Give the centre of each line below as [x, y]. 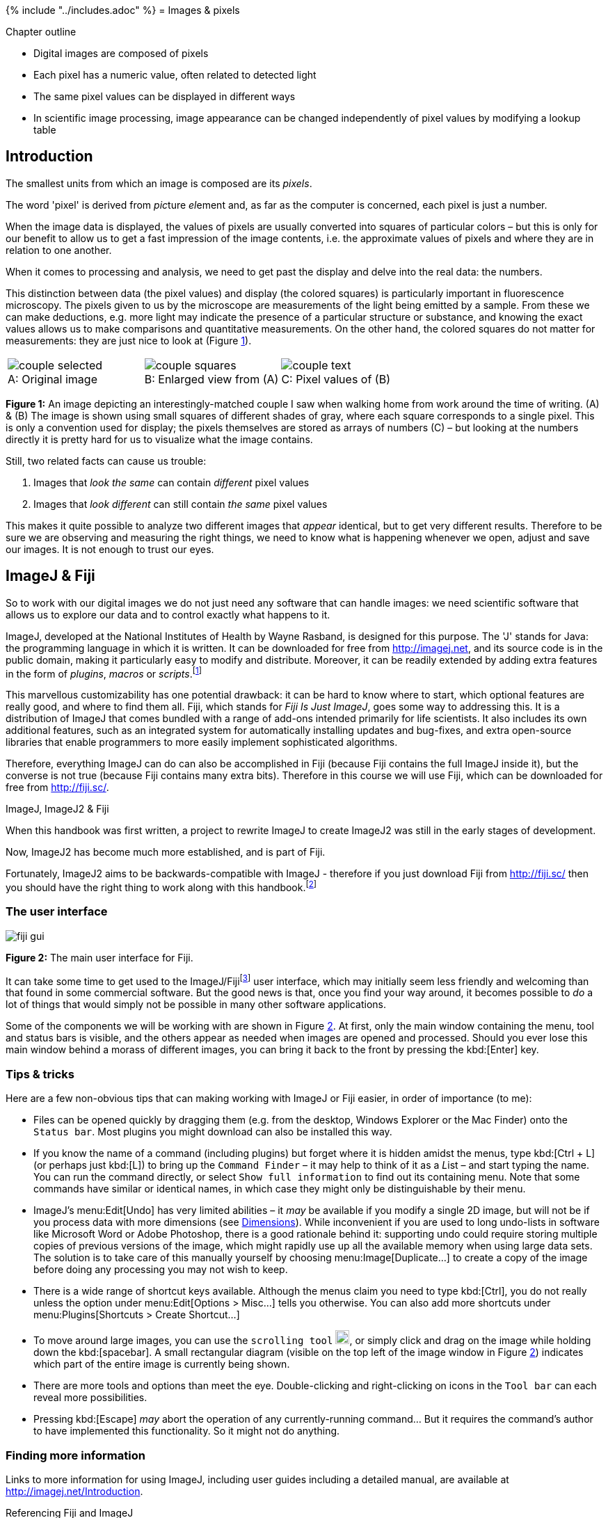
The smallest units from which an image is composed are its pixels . [159, 183]
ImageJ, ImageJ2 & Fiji [57, 809]
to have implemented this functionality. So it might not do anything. [187, 1431]
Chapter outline [41, 32]
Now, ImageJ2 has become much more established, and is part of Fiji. [166, 852]
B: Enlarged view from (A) [211, 379]
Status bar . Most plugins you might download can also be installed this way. [213, 1132]
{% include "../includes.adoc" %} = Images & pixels [123, 10]
